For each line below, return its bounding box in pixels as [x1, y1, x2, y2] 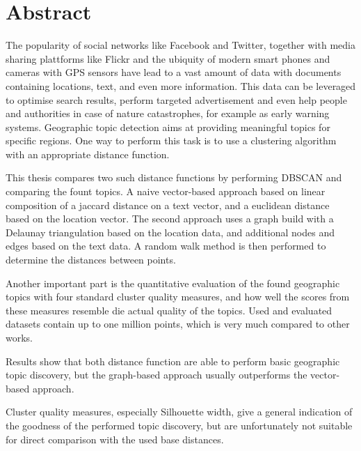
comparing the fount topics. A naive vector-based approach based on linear [6, 184, 326, 199]
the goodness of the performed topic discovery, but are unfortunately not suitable [6, 418, 353, 432]
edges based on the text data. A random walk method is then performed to [6, 238, 326, 253]
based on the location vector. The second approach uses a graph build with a [6, 211, 334, 226]
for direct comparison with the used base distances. [6, 431, 224, 446]
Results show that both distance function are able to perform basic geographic [6, 353, 340, 368]
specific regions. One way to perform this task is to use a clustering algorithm [6, 133, 337, 148]
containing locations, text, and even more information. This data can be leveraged [6, 78, 356, 93]
